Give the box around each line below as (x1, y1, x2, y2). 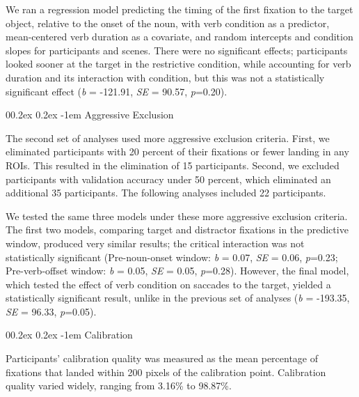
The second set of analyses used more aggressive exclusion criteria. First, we (6, 130, 330, 145)
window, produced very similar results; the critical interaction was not (6, 235, 305, 250)
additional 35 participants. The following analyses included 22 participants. (6, 185, 326, 200)
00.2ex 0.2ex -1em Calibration (6, 327, 133, 342)
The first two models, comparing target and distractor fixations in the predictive (6, 222, 349, 237)
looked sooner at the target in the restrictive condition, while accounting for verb (6, 56, 351, 71)
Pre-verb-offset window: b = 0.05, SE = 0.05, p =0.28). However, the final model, (6, 263, 349, 278)
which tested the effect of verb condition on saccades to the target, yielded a (6, 277, 331, 291)
